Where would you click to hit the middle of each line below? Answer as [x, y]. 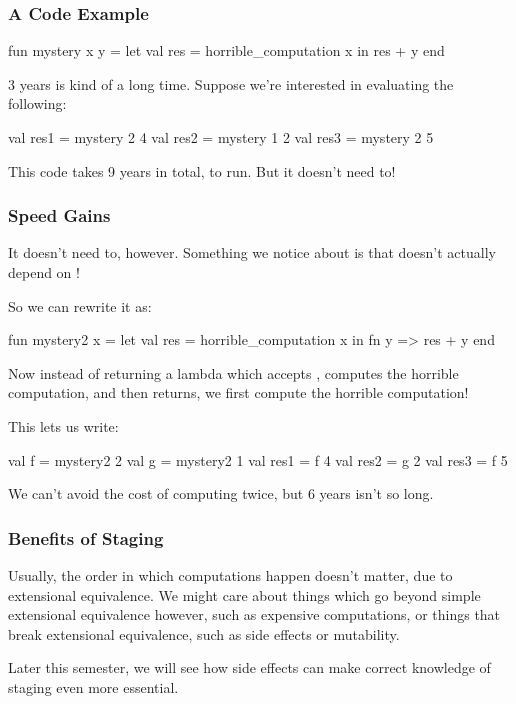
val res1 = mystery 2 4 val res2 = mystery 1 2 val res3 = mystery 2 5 [221, 137]
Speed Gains [59, 215]
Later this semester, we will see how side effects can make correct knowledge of [249, 667]
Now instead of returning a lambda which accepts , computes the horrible [233, 372]
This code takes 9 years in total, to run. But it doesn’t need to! [202, 170]
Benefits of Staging [86, 537]
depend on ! [44, 272]
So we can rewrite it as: [80, 305]
